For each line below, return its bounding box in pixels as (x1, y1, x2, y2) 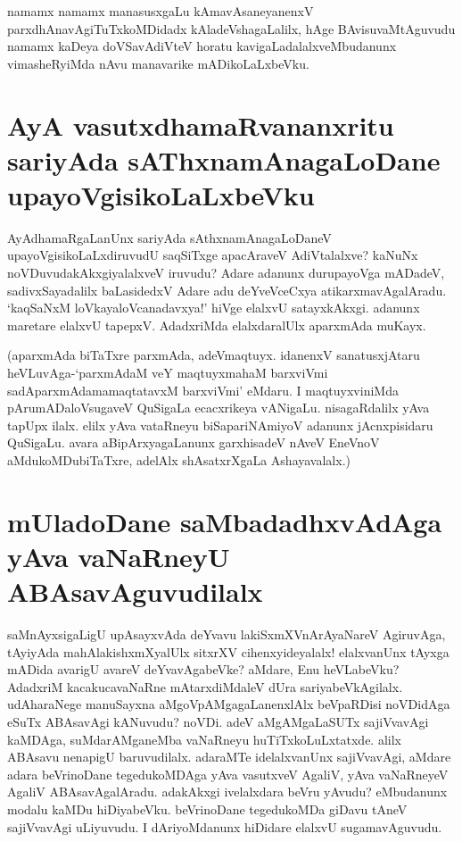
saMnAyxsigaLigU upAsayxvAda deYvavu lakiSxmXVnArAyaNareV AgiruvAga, (7, 625, 446, 644)
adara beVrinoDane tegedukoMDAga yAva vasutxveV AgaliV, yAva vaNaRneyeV (7, 764, 449, 783)
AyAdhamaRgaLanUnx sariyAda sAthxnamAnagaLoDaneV (7, 228, 332, 246)
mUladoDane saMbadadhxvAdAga (7, 503, 442, 539)
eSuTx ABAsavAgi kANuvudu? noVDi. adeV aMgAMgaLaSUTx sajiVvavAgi (7, 713, 429, 731)
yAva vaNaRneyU (7, 538, 230, 574)
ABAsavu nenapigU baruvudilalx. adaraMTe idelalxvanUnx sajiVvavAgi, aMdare (7, 747, 451, 766)
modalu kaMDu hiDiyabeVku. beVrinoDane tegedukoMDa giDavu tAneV (7, 800, 408, 819)
